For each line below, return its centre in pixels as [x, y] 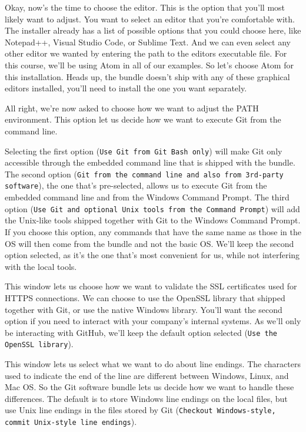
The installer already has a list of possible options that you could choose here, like [153, 30]
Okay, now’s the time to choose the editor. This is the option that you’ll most [145, 7]
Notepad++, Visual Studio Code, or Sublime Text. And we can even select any [148, 42]
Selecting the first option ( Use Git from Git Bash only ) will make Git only [144, 151]
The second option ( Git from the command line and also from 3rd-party [144, 174]
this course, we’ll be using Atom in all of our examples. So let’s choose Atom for [149, 65]
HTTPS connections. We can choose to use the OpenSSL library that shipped [145, 297]
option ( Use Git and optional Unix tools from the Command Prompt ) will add [152, 208]
